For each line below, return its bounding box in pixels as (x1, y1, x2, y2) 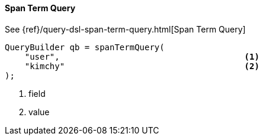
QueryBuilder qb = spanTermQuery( (5, 42, 165, 52)
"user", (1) (24, 51, 259, 61)
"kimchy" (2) (24, 61, 259, 71)
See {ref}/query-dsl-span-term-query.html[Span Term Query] (5, 24, 246, 34)
